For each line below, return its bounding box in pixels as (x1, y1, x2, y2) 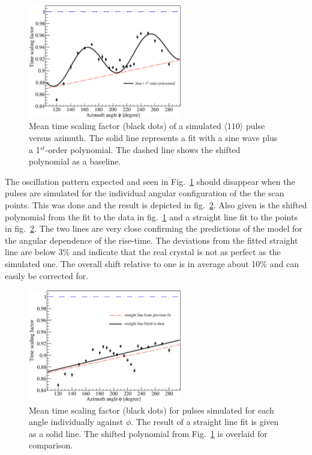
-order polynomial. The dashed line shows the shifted (45, 143, 241, 155)
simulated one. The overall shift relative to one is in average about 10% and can (5, 257, 299, 270)
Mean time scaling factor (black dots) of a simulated (29, 119, 221, 132)
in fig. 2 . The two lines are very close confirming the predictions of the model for (5, 222, 302, 235)
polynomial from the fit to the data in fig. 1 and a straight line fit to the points (5, 210, 298, 223)
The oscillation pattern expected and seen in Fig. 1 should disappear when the (5, 175, 295, 187)
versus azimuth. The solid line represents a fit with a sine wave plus (29, 131, 278, 143)
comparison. (29, 439, 73, 451)
